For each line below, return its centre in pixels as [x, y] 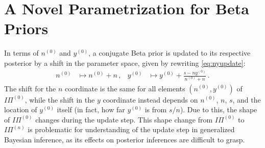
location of [21, 109]
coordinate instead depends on [150, 99]
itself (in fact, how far [91, 109]
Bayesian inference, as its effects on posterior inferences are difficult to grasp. [125, 139]
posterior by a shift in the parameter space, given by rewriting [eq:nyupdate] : [125, 63]
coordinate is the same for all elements [125, 88]
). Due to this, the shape [219, 109]
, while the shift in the [60, 99]
